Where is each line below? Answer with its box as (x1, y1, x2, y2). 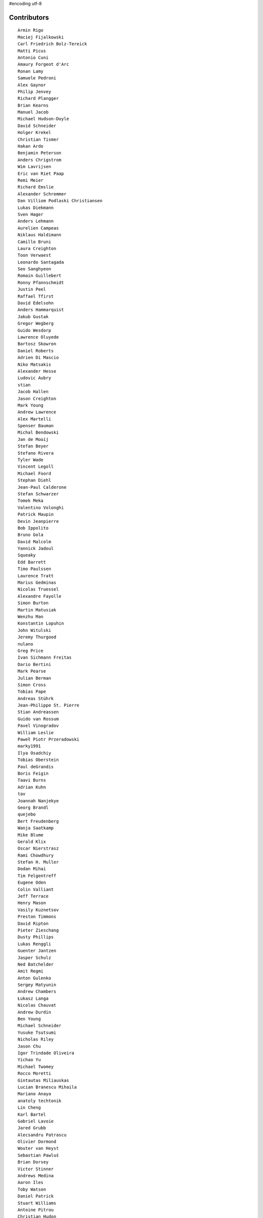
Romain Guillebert (18, 273, 62, 279)
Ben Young (18, 1016, 41, 1022)
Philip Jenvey (18, 89, 51, 95)
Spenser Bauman (18, 423, 54, 429)
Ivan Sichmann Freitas (18, 655, 72, 660)
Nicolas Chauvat (18, 1003, 56, 1008)
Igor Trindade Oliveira (18, 1050, 75, 1056)
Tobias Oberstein (18, 757, 59, 762)
